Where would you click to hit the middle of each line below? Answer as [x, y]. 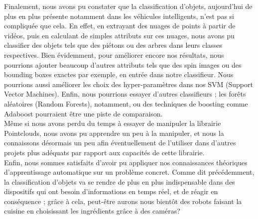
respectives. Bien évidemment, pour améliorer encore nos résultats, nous [114, 55]
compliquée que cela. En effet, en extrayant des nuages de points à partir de [120, 26]
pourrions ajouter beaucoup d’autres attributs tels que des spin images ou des [123, 64]
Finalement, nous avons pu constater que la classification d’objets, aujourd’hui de [128, 6]
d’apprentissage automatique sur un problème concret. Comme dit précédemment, [129, 172]
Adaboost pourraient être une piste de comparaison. [83, 113]
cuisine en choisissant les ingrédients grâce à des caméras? [92, 211]
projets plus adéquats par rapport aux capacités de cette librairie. [104, 152]
